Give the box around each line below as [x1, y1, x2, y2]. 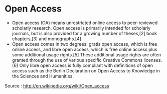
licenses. [143, 57, 162, 63]
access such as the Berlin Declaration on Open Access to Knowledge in [12, 67, 160, 73]
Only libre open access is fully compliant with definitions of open [19, 62, 153, 68]
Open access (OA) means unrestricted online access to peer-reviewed [12, 20, 158, 26]
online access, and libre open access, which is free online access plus [12, 46, 157, 52]
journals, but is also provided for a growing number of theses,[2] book [12, 30, 157, 36]
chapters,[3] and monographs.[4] [12, 36, 81, 42]
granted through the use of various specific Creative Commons [12, 57, 143, 63]
